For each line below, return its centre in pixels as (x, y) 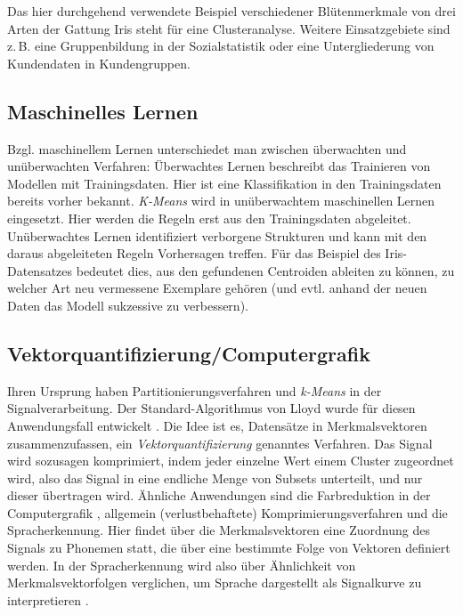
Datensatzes (40, 270)
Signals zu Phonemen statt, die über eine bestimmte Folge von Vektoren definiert (229, 548)
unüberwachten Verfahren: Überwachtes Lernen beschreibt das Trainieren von (219, 166)
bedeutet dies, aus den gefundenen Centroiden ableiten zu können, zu (265, 270)
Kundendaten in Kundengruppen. (99, 63)
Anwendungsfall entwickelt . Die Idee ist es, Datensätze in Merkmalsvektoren (217, 425)
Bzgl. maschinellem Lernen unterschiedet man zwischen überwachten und (207, 148)
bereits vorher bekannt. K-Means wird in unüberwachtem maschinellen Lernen (221, 201)
